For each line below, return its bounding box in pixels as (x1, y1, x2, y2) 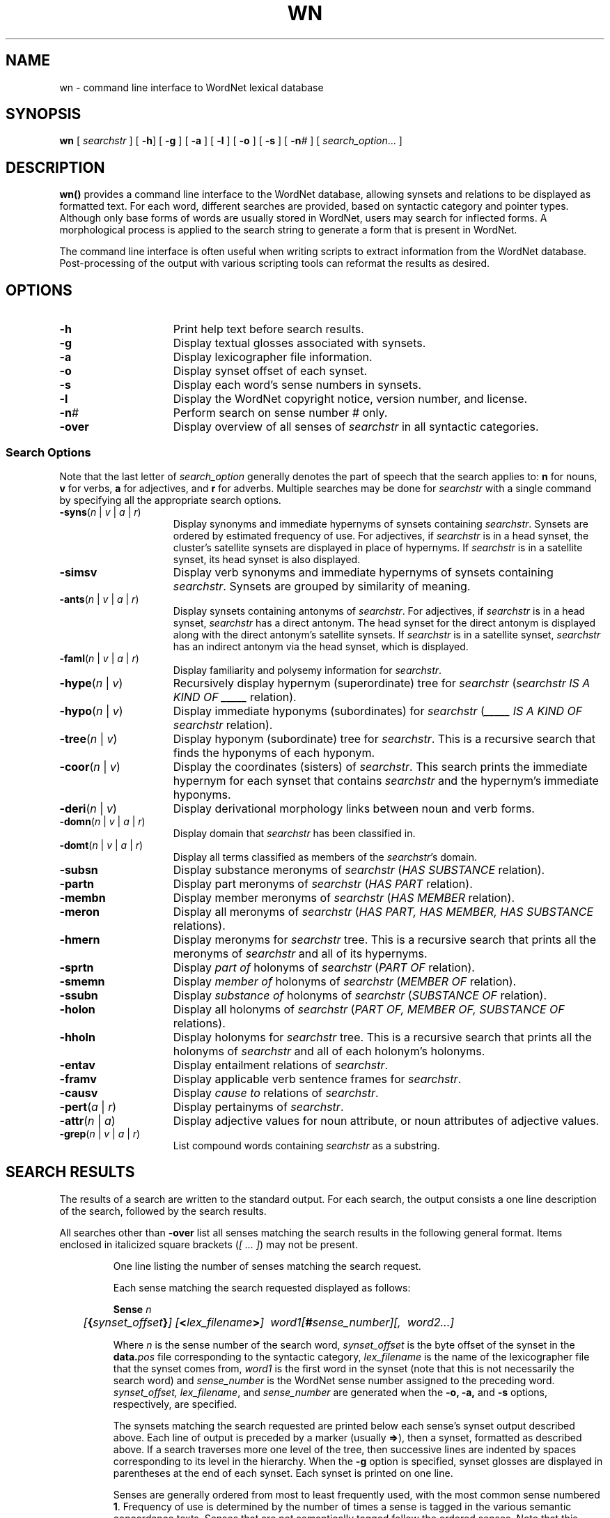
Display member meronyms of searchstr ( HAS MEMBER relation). (173, 890, 515, 905)
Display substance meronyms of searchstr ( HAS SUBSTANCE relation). (173, 862, 545, 877)
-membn (59, 890, 106, 905)
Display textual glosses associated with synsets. (173, 336, 426, 351)
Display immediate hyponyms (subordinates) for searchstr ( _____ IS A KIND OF (173, 703, 583, 718)
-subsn (59, 862, 98, 877)
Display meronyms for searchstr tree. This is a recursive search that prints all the (173, 932, 597, 946)
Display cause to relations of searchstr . (173, 1085, 379, 1100)
